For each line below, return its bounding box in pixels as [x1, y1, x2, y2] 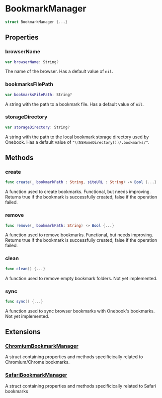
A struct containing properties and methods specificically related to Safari [5, 383, 157, 389]
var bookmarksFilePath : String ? [5, 92, 72, 97]
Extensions [5, 328, 41, 336]
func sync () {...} [5, 299, 43, 304]
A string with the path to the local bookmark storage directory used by [5, 134, 149, 140]
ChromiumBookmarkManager [5, 343, 79, 350]
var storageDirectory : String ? [5, 125, 70, 130]
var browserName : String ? [5, 59, 59, 65]
